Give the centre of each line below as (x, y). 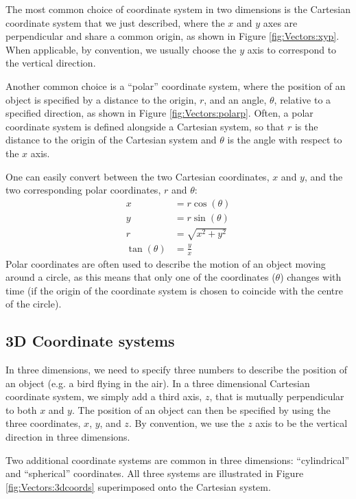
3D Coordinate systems (90, 341)
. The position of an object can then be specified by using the (201, 409)
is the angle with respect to (285, 140)
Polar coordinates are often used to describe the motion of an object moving (166, 263)
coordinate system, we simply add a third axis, (104, 396)
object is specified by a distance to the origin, (101, 99)
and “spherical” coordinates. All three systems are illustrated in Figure (155, 473)
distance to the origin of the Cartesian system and (111, 140)
